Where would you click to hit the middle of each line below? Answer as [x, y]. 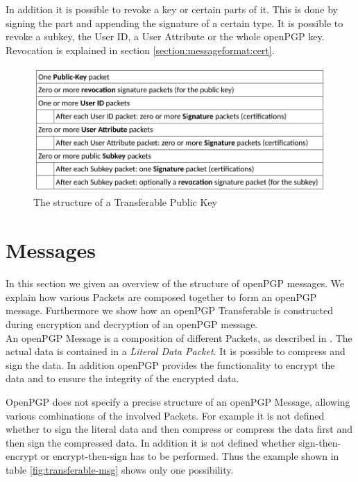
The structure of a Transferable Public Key [125, 202]
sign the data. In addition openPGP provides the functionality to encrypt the [170, 364]
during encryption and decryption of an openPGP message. [132, 324]
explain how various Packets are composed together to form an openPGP [161, 296]
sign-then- [320, 442]
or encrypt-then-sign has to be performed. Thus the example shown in [190, 456]
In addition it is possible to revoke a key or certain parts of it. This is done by [172, 9]
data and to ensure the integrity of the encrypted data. [122, 378]
